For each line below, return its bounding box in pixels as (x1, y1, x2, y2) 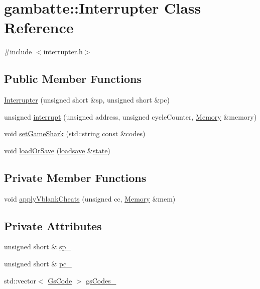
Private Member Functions (4, 169, 147, 185)
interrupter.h (43, 46, 83, 57)
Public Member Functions (4, 71, 142, 86)
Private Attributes (4, 218, 102, 233)
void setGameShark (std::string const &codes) (4, 128, 146, 139)
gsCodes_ (86, 275, 116, 285)
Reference (4, 17, 74, 38)
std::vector (4, 275, 36, 285)
